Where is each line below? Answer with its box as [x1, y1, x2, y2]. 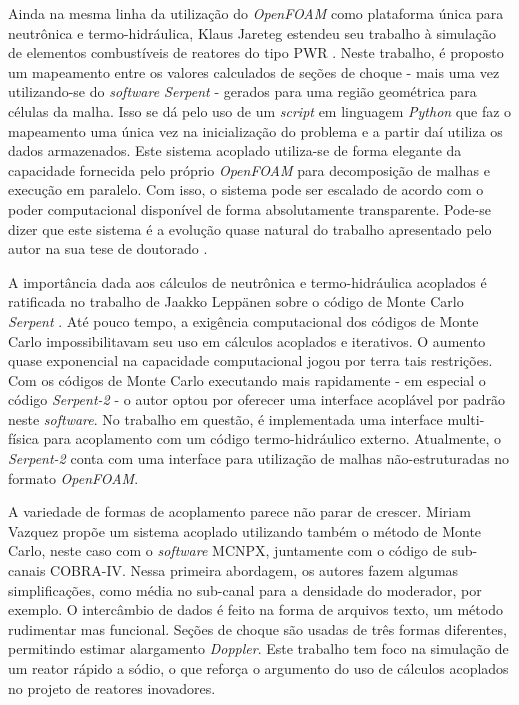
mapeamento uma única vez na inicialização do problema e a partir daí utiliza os [8, 120, 503, 141]
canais [8, 560, 46, 581]
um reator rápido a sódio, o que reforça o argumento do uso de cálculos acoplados [8, 658, 509, 678]
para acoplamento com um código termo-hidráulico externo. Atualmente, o [43, 428, 501, 449]
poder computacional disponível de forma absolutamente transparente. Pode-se [8, 198, 491, 219]
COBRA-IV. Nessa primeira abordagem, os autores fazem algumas [50, 560, 459, 581]
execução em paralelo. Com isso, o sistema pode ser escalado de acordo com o [8, 179, 484, 200]
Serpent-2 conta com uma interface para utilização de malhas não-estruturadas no [8, 448, 510, 469]
